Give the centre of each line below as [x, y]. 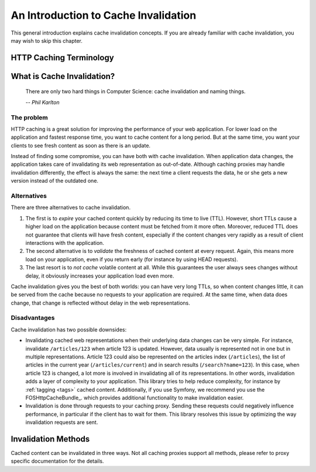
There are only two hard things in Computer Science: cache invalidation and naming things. [135, 91]
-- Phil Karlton [42, 102]
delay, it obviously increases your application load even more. [100, 276]
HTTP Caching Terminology [62, 58]
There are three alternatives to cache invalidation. [71, 207]
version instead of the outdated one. [55, 181]
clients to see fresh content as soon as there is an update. [81, 145]
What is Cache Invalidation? [63, 76]
